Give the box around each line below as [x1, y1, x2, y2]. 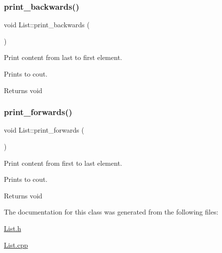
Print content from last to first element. [4, 52, 122, 62]
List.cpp [4, 239, 28, 250]
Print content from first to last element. [4, 157, 122, 168]
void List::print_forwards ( [4, 125, 84, 135]
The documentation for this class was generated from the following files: [4, 207, 219, 217]
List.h [4, 223, 21, 233]
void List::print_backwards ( [4, 19, 90, 30]
